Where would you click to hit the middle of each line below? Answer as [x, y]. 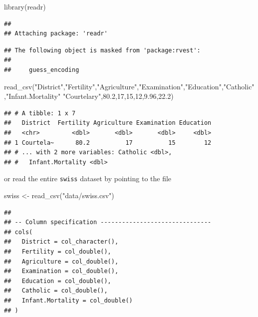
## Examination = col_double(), [61, 271]
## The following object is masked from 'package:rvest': [102, 50]
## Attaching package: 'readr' [56, 34]
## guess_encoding [42, 70]
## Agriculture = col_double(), [61, 261]
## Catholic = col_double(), [56, 291]
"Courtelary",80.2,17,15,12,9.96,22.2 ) [118, 96]
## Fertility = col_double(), [58, 251]
